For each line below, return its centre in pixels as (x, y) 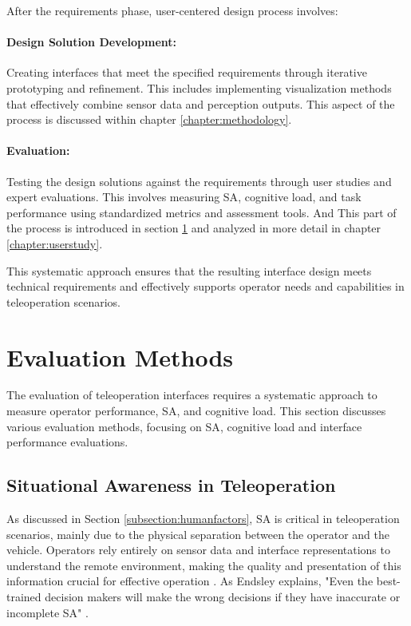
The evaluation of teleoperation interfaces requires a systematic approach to (192, 395)
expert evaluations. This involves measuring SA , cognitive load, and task (184, 197)
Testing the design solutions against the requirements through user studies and (199, 181)
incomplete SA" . (47, 612)
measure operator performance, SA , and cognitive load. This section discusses (196, 411)
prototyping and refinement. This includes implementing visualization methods (199, 87)
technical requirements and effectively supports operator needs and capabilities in (205, 286)
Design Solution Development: (92, 42)
